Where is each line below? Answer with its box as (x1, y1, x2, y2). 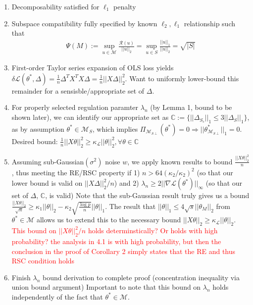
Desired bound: (11, 136, 58, 146)
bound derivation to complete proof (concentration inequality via (42, 272, 240, 282)
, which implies (92, 123, 138, 134)
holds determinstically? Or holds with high (88, 225, 218, 236)
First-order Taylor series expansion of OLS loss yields (11, 62, 174, 73)
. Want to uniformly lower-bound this (125, 73, 239, 83)
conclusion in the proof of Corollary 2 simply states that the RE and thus (11, 246, 236, 256)
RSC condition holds (11, 255, 75, 266)
